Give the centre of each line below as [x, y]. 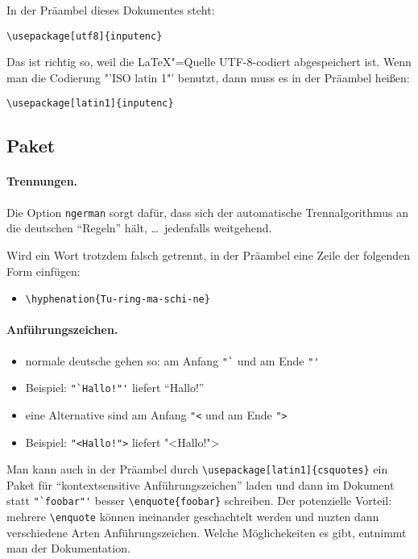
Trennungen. [42, 181]
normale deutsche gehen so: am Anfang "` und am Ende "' [172, 360]
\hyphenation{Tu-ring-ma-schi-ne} [118, 300]
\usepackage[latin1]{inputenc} [90, 104]
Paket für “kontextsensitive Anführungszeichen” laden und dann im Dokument [201, 484]
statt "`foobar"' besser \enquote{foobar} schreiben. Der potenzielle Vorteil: [199, 501]
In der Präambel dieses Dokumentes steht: [111, 10]
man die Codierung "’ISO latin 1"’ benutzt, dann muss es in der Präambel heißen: [208, 77]
